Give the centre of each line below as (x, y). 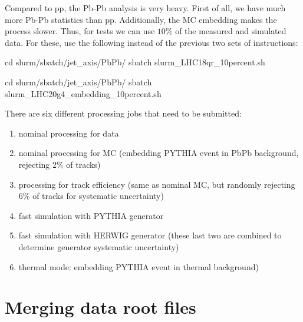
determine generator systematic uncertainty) (99, 246)
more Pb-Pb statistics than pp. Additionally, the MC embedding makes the (141, 19)
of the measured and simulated (231, 31)
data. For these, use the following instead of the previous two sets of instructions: (151, 42)
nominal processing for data (69, 133)
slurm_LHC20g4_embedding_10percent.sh (83, 93)
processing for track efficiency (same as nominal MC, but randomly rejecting (157, 184)
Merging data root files (101, 307)
